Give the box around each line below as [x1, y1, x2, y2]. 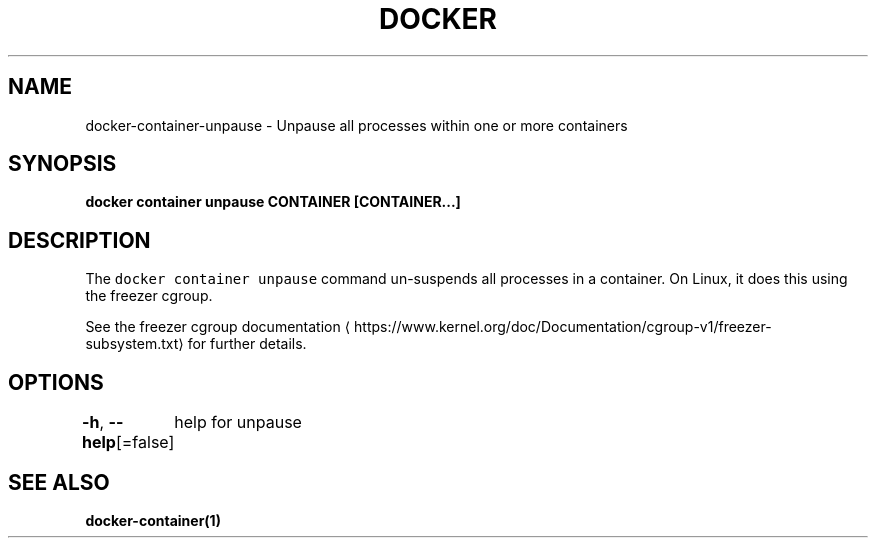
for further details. [187, 335, 307, 353]
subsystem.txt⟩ [85, 335, 184, 353]
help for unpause [174, 412, 302, 433]
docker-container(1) [85, 511, 221, 529]
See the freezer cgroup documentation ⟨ [85, 318, 351, 336]
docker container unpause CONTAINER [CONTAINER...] [85, 193, 461, 211]
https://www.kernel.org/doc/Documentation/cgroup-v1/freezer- [354, 318, 772, 336]
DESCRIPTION [8, 227, 151, 253]
